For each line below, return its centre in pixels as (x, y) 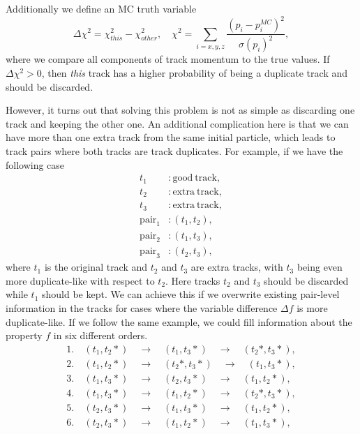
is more (312, 307)
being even (320, 267)
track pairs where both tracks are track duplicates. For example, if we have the (174, 151)
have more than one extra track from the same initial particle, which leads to (171, 137)
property (24, 335)
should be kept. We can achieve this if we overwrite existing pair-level (190, 294)
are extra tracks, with (237, 267)
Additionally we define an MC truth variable (101, 8)
